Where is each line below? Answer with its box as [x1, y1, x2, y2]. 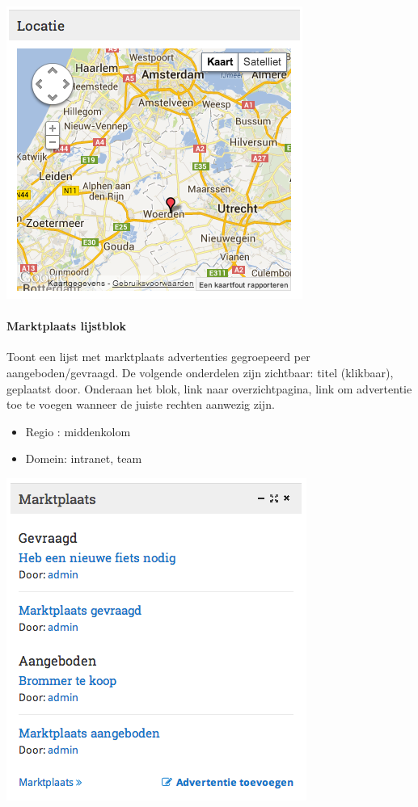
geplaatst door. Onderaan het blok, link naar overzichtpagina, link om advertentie [6, 380, 412, 397]
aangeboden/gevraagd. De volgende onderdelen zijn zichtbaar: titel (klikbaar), [6, 364, 394, 380]
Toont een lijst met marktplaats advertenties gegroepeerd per [6, 348, 310, 365]
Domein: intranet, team [25, 450, 142, 467]
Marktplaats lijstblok [6, 317, 126, 334]
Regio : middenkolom [25, 422, 131, 439]
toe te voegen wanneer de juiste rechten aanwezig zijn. [6, 396, 275, 413]
